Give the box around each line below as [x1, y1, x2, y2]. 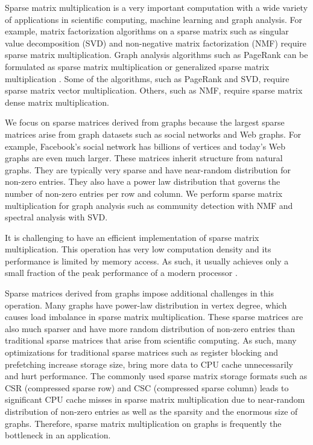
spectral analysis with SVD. [5, 211, 108, 223]
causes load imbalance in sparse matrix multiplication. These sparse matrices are [5, 310, 303, 323]
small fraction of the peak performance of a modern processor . [5, 266, 238, 279]
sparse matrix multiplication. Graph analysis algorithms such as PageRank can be [5, 48, 308, 61]
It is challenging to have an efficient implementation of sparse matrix [5, 231, 259, 243]
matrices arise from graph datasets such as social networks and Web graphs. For [5, 127, 302, 140]
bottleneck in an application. [5, 429, 111, 441]
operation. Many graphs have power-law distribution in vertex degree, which [5, 298, 287, 311]
